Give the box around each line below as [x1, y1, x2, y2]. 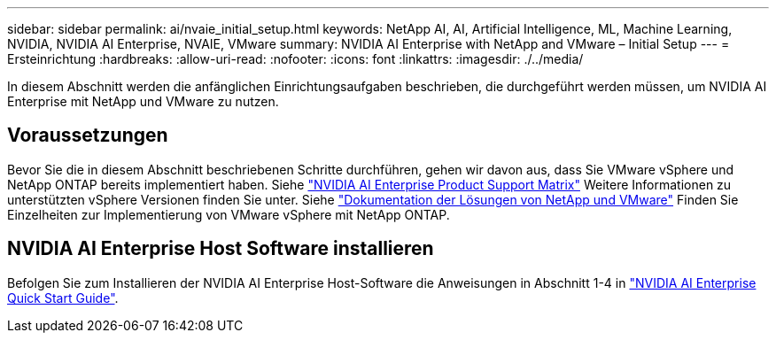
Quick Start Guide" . [7, 290, 119, 305]
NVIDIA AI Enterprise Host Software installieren [7, 237, 434, 260]
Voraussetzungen [7, 124, 168, 147]
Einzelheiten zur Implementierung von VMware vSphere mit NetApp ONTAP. [7, 206, 450, 222]
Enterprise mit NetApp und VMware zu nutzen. [7, 94, 279, 109]
